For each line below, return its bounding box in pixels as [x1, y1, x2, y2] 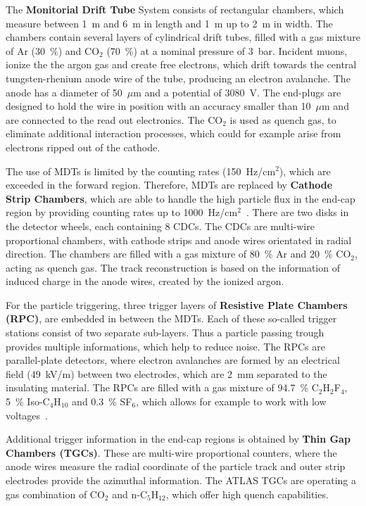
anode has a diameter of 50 [6, 84, 122, 99]
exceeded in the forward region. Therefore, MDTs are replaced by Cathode [6, 177, 333, 192]
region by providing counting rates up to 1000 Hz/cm [6, 205, 238, 220]
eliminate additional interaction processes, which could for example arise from [6, 126, 341, 141]
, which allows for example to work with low [136, 394, 327, 409]
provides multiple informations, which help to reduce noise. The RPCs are [6, 339, 325, 353]
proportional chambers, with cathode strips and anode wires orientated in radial [6, 232, 352, 247]
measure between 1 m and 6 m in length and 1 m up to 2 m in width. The [6, 15, 333, 30]
